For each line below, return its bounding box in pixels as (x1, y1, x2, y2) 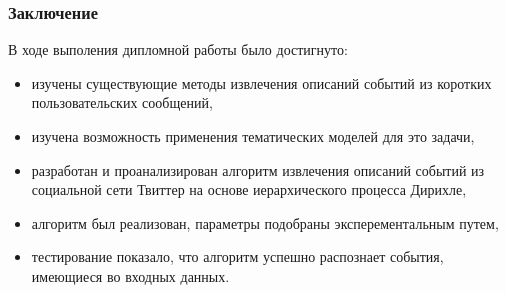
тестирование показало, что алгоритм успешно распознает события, (31, 246, 444, 267)
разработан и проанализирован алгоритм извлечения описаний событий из (31, 159, 485, 180)
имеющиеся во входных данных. (31, 265, 230, 286)
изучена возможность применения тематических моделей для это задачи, (31, 126, 475, 146)
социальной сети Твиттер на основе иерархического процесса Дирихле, (31, 179, 467, 200)
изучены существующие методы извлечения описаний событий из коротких (31, 72, 492, 93)
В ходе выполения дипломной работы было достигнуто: (8, 39, 348, 60)
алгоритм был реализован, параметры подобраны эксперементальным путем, (31, 212, 499, 233)
